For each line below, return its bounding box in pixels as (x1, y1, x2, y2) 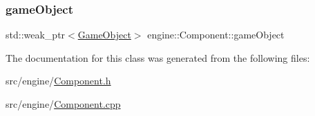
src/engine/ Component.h (6, 73, 111, 88)
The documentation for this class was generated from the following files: (6, 50, 310, 65)
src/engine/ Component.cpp (6, 97, 121, 111)
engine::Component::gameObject (147, 27, 285, 42)
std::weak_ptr (6, 27, 66, 42)
